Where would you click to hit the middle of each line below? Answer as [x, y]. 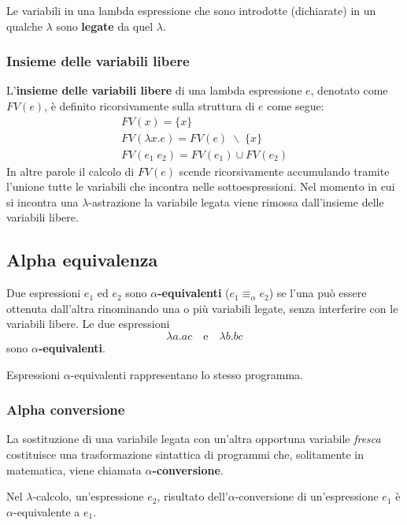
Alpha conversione [66, 410]
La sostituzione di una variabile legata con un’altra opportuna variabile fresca [194, 439]
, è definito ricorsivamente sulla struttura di [150, 106]
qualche [24, 26]
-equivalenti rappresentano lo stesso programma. [187, 374]
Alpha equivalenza [82, 260]
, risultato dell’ [192, 496]
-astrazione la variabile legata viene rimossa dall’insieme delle [236, 201]
